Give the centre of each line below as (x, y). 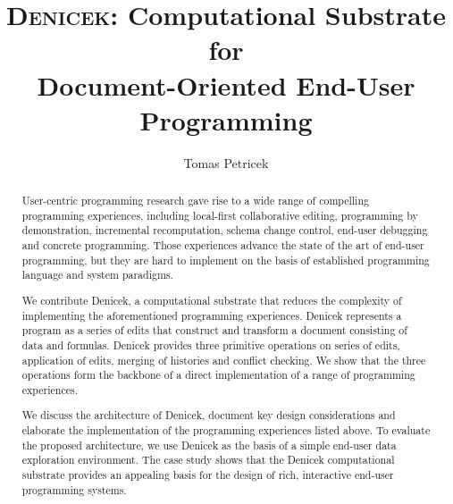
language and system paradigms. (97, 275)
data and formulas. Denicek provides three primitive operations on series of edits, (211, 344)
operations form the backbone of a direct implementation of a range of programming (218, 375)
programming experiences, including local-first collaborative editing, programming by (220, 215)
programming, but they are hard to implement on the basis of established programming (226, 260)
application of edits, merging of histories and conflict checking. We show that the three (224, 360)
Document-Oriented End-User (226, 84)
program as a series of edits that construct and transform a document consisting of (214, 330)
